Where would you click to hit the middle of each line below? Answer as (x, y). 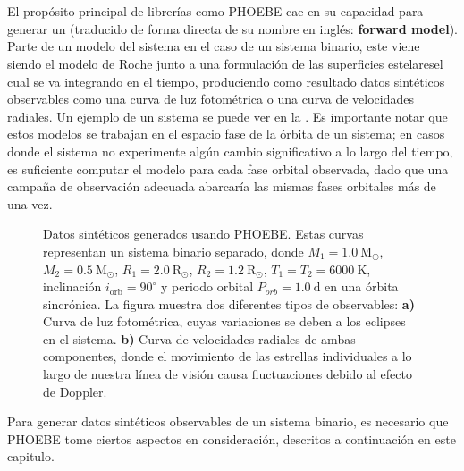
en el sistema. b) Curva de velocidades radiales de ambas (199, 338)
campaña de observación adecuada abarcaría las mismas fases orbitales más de (222, 186)
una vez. (30, 203)
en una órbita (362, 286)
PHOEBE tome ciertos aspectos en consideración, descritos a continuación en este (232, 438)
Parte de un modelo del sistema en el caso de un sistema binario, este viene (214, 46)
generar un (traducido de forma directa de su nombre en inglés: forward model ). (232, 28)
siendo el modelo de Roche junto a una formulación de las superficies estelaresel (225, 63)
